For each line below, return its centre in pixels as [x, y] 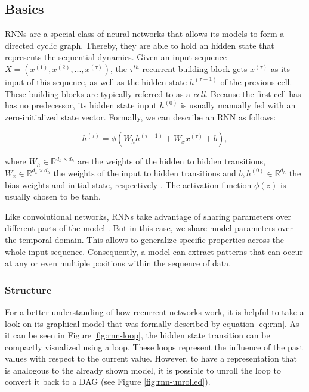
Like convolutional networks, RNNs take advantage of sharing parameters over [148, 216]
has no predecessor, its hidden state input [81, 105]
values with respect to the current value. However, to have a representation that [151, 358]
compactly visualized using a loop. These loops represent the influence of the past [154, 346]
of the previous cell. [256, 81]
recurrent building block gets [195, 68]
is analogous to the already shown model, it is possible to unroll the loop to [143, 370]
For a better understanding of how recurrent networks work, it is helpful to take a [154, 311]
